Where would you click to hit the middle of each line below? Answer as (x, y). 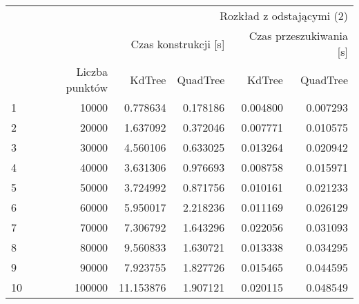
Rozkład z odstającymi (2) (284, 16)
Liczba (92, 71)
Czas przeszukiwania (298, 36)
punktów (87, 87)
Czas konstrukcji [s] (178, 43)
